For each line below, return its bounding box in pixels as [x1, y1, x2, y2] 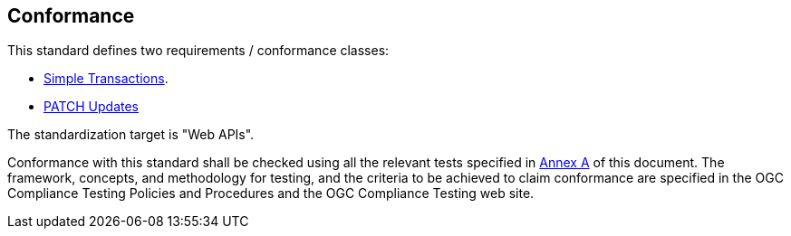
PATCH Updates [43, 99, 139, 115]
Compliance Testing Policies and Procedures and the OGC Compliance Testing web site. [7, 185, 535, 202]
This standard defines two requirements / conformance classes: [7, 42, 390, 59]
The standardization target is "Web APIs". [7, 127, 255, 143]
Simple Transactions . [43, 71, 169, 87]
